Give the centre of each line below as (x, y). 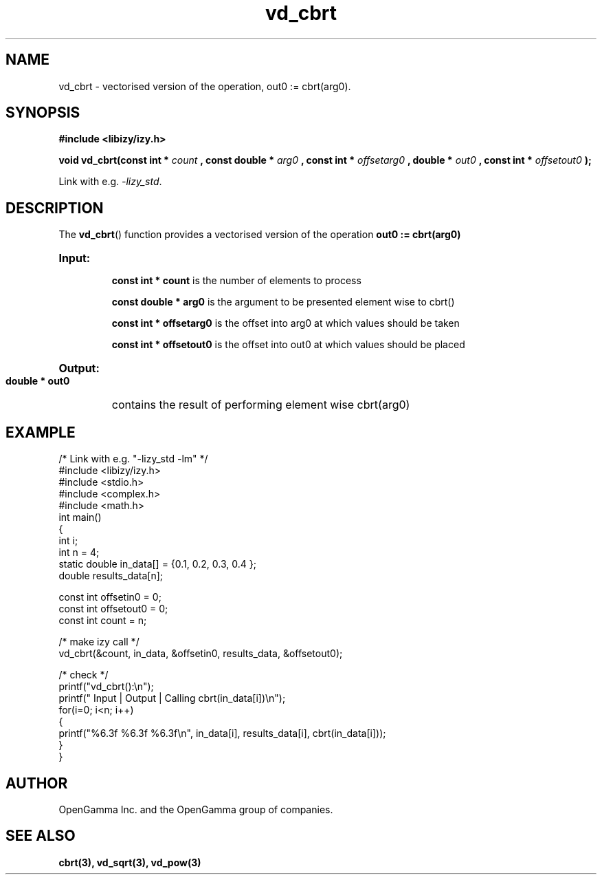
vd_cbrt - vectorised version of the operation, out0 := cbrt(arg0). (205, 86)
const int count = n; (103, 621)
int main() (80, 517)
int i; (68, 541)
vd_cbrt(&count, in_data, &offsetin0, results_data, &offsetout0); (201, 654)
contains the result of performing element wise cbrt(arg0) (261, 405)
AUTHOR (37, 783)
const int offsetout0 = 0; (113, 609)
